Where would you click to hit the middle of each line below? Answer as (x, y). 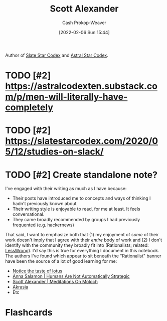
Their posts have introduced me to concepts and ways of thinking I (81, 198)
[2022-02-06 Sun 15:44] (84, 32)
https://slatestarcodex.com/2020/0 (82, 141)
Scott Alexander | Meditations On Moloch (55, 282)
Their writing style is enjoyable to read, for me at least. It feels (76, 209)
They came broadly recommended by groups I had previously (76, 220)
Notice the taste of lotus (37, 271)
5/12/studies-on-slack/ (54, 152)
